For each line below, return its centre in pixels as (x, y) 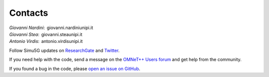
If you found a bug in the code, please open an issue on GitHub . (75, 69)
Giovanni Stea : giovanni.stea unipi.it (46, 34)
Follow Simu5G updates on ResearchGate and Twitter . (64, 50)
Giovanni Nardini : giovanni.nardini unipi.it (51, 28)
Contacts (29, 13)
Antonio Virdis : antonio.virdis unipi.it (46, 41)
